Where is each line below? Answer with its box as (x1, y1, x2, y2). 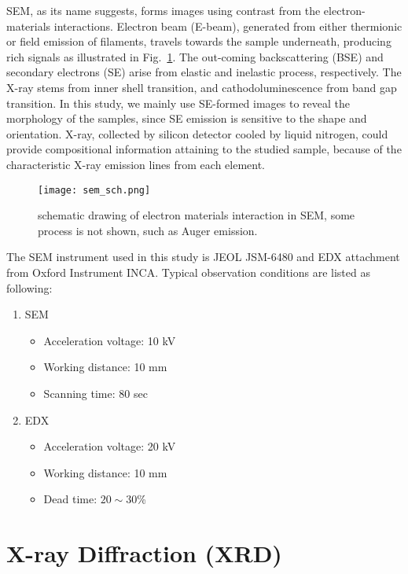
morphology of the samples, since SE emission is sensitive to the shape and (6, 110, 367, 127)
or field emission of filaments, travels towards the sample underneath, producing (6, 33, 391, 50)
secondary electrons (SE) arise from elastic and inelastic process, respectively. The (6, 64, 402, 80)
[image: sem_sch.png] (38, 184, 151, 196)
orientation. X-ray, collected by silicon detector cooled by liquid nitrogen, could (6, 125, 388, 142)
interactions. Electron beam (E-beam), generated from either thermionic (53, 17, 402, 34)
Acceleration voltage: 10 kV (43, 332, 176, 348)
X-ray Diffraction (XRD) (6, 537, 282, 569)
